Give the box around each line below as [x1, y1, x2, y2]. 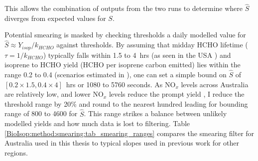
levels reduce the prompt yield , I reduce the [109, 89, 245, 99]
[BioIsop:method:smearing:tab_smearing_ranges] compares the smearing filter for [4, 128, 255, 138]
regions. [4, 148, 28, 158]
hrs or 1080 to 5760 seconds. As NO [66, 79, 176, 89]
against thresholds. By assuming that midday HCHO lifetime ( [56, 39, 248, 50]
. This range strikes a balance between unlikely [84, 108, 227, 119]
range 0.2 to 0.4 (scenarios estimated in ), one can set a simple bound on [4, 69, 227, 80]
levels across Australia [181, 79, 249, 89]
